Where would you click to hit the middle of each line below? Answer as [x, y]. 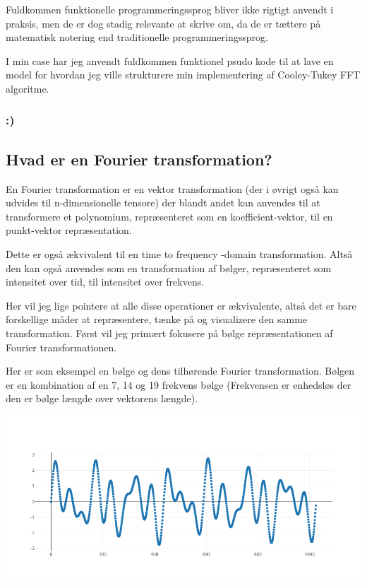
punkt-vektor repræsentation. [69, 230]
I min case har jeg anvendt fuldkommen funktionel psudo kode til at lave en [170, 60]
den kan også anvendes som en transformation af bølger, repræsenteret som [169, 268]
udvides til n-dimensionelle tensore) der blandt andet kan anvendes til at [163, 203]
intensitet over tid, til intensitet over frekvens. [105, 282]
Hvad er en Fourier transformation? [139, 159]
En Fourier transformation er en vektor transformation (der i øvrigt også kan [172, 188]
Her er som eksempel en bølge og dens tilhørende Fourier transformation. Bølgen [180, 371]
